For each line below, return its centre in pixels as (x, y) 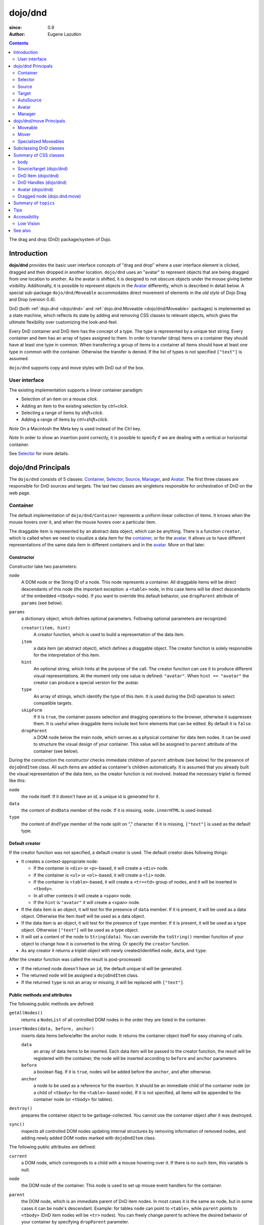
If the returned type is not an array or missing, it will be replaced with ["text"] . (103, 982)
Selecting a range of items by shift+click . (62, 413)
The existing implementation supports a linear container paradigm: (76, 390)
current (18, 1156)
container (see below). (56, 751)
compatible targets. (53, 703)
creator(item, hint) (46, 628)
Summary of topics (34, 203)
